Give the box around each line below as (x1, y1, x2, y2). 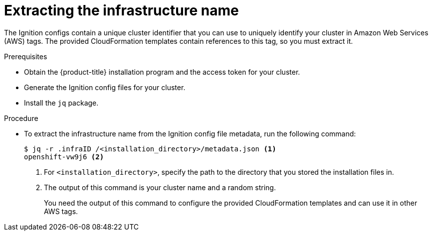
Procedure (4, 114, 38, 122)
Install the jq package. (24, 98, 99, 107)
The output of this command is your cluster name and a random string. (44, 183, 276, 192)
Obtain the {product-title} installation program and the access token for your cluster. (24, 67, 300, 76)
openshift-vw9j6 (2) (24, 152, 104, 161)
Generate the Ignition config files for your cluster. (24, 83, 186, 92)
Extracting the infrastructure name (4, 2, 239, 19)
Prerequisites (4, 52, 47, 61)
